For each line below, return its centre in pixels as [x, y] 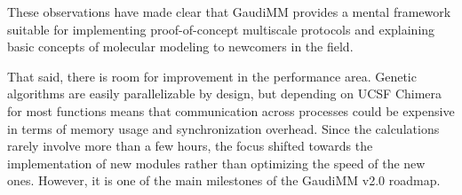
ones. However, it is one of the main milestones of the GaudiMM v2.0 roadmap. [224, 180]
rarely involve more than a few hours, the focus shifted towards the [190, 146]
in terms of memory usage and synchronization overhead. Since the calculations [223, 128]
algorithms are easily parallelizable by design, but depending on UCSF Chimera [225, 94]
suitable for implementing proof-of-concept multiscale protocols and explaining [221, 29]
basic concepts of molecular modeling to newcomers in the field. [180, 47]
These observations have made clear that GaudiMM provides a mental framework [229, 12]
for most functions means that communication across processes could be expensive [231, 110]
